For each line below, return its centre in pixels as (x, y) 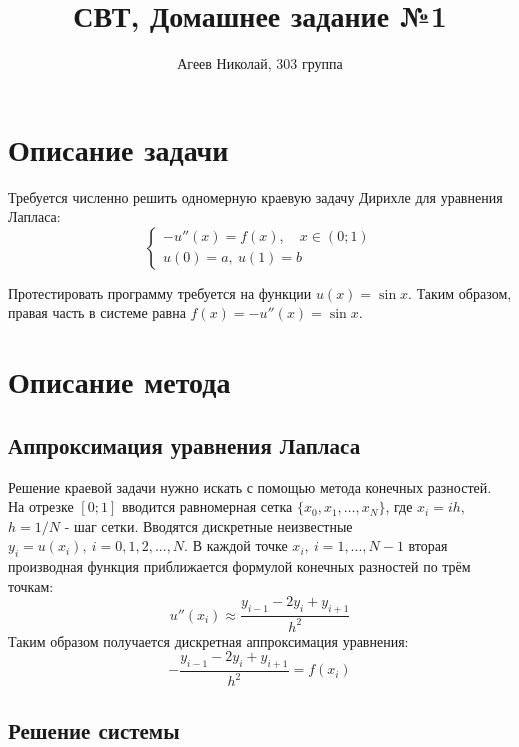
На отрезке (41, 506)
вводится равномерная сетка (207, 506)
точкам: (31, 585)
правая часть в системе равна (97, 312)
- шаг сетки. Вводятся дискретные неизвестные (208, 525)
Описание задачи (118, 148)
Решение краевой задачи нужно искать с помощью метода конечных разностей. (250, 486)
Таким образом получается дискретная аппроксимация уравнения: (208, 640)
